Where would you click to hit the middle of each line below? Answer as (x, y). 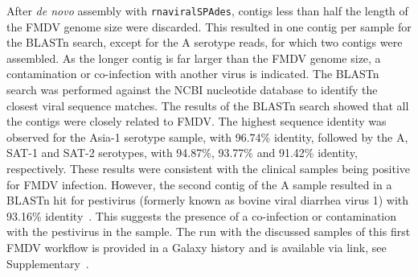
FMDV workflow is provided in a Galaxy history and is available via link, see (197, 247)
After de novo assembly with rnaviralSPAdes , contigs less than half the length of (207, 10)
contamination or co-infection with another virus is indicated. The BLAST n (193, 74)
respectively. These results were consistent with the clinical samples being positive (209, 168)
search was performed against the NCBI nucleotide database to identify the (192, 90)
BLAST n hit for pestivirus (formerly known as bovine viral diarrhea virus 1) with (208, 200)
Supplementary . (48, 263)
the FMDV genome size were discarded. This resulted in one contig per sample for (209, 26)
